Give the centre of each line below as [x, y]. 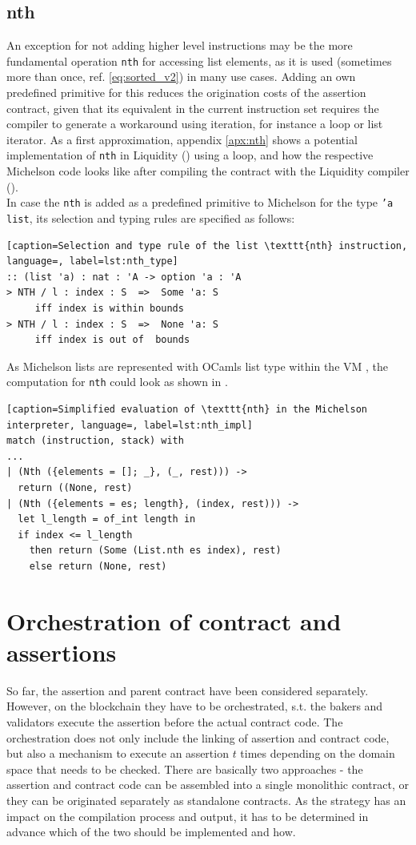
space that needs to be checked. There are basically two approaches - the [185, 769]
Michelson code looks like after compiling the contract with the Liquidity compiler [208, 171]
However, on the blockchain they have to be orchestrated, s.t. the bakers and [195, 706]
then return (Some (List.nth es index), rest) [155, 551]
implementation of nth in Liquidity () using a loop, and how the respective [190, 155]
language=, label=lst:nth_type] [92, 262]
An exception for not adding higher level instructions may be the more [180, 45]
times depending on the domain [318, 753]
